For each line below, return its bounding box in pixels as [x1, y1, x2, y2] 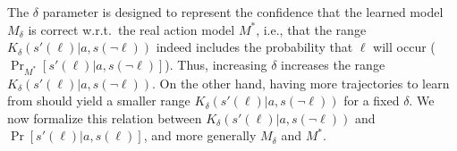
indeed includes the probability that [156, 38, 353, 56]
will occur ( [373, 38, 436, 56]
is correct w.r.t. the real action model [28, 20, 235, 38]
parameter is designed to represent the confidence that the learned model [42, 3, 444, 21]
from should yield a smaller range [7, 91, 190, 110]
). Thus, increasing [165, 55, 267, 73]
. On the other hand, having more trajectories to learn [152, 73, 450, 92]
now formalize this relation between [7, 108, 202, 127]
